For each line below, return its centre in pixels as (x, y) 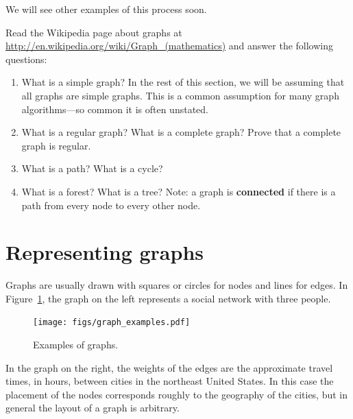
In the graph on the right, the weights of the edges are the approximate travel (169, 367)
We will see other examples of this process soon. (106, 9)
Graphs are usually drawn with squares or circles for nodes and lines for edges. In (177, 285)
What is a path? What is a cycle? (92, 168)
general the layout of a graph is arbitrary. (93, 408)
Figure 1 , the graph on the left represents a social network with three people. (168, 298)
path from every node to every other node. (111, 205)
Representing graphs (105, 252)
